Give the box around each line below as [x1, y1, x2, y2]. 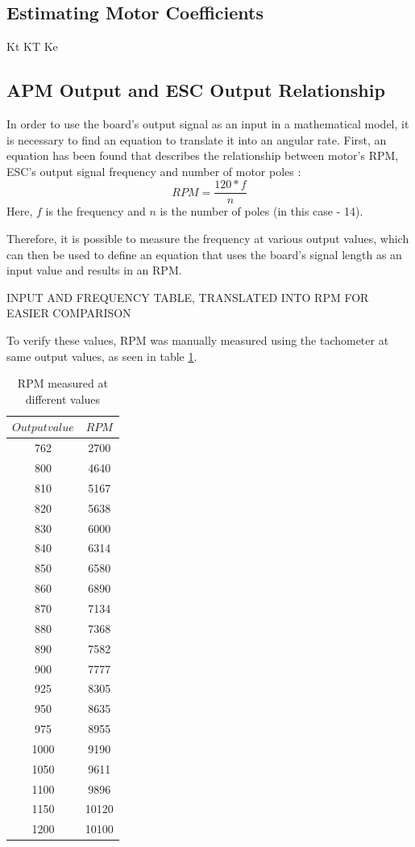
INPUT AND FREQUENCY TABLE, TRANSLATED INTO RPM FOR [6, 288, 369, 305]
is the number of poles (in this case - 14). [160, 203, 363, 220]
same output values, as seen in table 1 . [6, 347, 197, 364]
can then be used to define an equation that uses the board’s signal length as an [6, 245, 402, 262]
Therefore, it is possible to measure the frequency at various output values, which [6, 230, 409, 247]
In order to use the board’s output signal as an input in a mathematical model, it [6, 115, 409, 132]
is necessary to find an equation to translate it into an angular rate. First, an [6, 131, 387, 148]
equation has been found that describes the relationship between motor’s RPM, [6, 147, 399, 164]
